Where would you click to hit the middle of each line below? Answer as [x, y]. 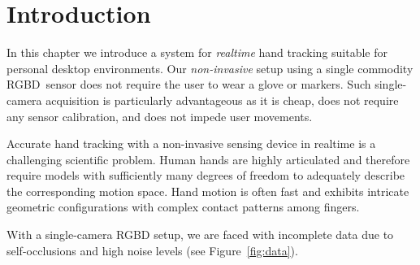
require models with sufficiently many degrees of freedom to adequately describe [206, 175]
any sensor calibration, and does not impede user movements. [160, 116]
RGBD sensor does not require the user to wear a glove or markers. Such [189, 84]
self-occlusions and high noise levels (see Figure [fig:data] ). [152, 250]
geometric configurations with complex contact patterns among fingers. [183, 207]
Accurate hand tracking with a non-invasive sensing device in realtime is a [191, 143]
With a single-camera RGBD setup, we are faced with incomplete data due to [200, 235]
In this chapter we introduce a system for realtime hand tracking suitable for [197, 52]
